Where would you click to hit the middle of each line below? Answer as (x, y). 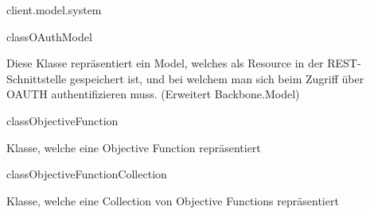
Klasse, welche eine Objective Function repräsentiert (134, 147)
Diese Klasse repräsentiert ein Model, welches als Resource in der (165, 63)
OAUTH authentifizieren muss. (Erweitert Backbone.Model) (153, 94)
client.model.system (54, 10)
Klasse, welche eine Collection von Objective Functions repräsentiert (173, 200)
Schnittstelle (37, 78)
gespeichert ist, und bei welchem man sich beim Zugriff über (217, 78)
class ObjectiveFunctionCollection (87, 174)
